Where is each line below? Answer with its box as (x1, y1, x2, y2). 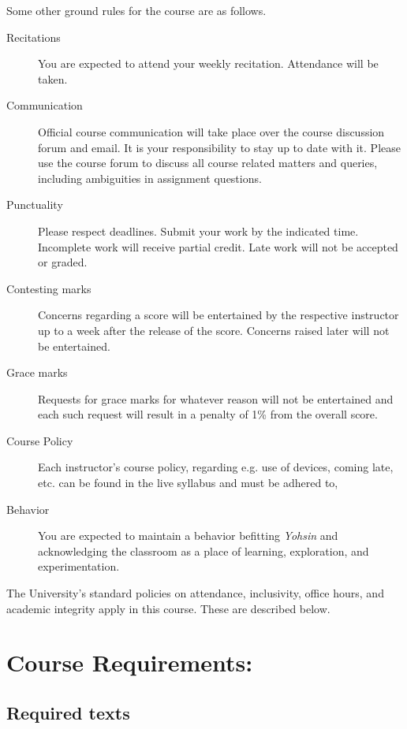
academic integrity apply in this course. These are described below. (6, 600, 330, 616)
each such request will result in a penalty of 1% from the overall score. (38, 406, 378, 422)
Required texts (6, 700, 130, 724)
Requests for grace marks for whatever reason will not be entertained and (38, 390, 394, 407)
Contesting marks (6, 280, 91, 296)
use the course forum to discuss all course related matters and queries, (38, 154, 378, 171)
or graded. (38, 254, 88, 270)
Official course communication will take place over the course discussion (38, 123, 385, 139)
